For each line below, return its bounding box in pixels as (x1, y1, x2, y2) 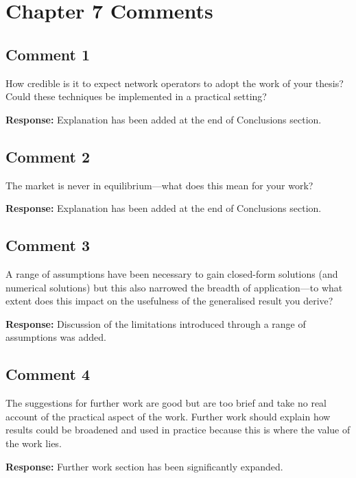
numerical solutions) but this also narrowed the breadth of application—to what (5, 280, 343, 294)
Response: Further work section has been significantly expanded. (5, 459, 283, 473)
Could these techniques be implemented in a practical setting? (5, 89, 267, 104)
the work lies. (5, 435, 62, 450)
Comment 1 (5, 43, 91, 64)
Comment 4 (5, 363, 91, 385)
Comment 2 (5, 145, 91, 167)
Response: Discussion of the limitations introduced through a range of (5, 316, 306, 331)
